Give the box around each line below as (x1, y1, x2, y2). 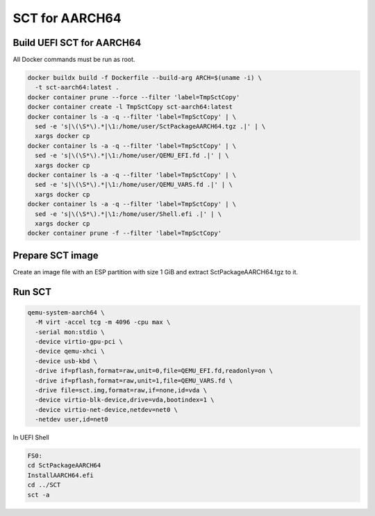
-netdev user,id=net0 (35, 415, 109, 424)
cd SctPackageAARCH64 (27, 462, 101, 469)
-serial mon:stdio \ (35, 328, 105, 336)
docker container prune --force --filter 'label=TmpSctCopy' (27, 93, 240, 101)
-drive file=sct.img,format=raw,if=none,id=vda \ (35, 386, 208, 394)
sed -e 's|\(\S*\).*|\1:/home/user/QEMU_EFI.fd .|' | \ (35, 151, 229, 160)
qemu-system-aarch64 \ (27, 308, 105, 316)
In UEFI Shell (12, 433, 49, 442)
